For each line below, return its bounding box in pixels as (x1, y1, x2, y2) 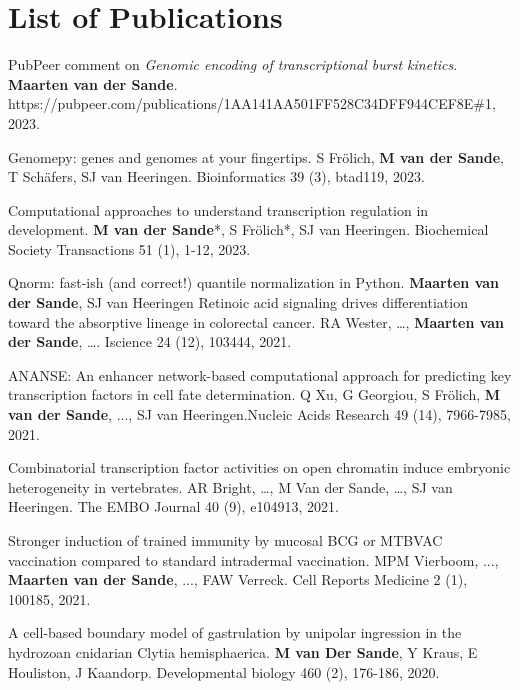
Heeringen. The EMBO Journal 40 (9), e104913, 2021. (8, 496, 339, 517)
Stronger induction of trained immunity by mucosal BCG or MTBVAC (8, 530, 443, 550)
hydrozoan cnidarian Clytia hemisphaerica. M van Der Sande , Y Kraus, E (8, 641, 478, 662)
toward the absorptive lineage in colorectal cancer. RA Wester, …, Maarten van (8, 311, 505, 332)
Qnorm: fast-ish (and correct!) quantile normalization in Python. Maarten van (8, 272, 500, 293)
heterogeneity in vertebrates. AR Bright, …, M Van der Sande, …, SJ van (8, 476, 453, 497)
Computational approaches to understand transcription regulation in (8, 199, 429, 220)
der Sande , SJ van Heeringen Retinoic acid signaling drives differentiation (8, 292, 468, 313)
